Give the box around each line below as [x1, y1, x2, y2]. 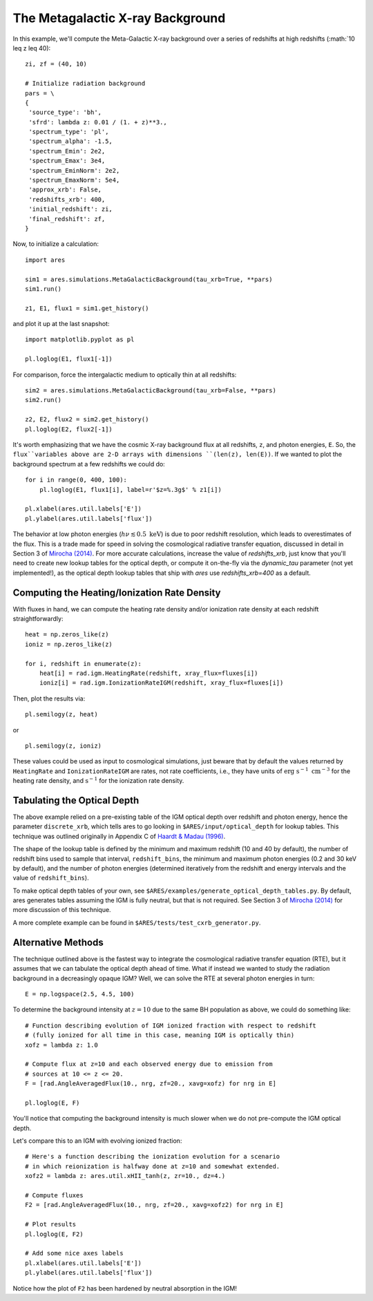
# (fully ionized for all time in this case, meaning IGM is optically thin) [25, 1032, 295, 1039]
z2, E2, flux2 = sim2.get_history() [25, 415, 149, 424]
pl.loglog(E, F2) [25, 1230, 84, 1238]
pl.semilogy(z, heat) [25, 710, 98, 719]
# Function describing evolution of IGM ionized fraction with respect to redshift [25, 1021, 317, 1029]
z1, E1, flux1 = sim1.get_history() [25, 304, 149, 312]
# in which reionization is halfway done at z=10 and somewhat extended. [25, 1162, 280, 1170]
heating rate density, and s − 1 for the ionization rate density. [12, 776, 184, 785]
